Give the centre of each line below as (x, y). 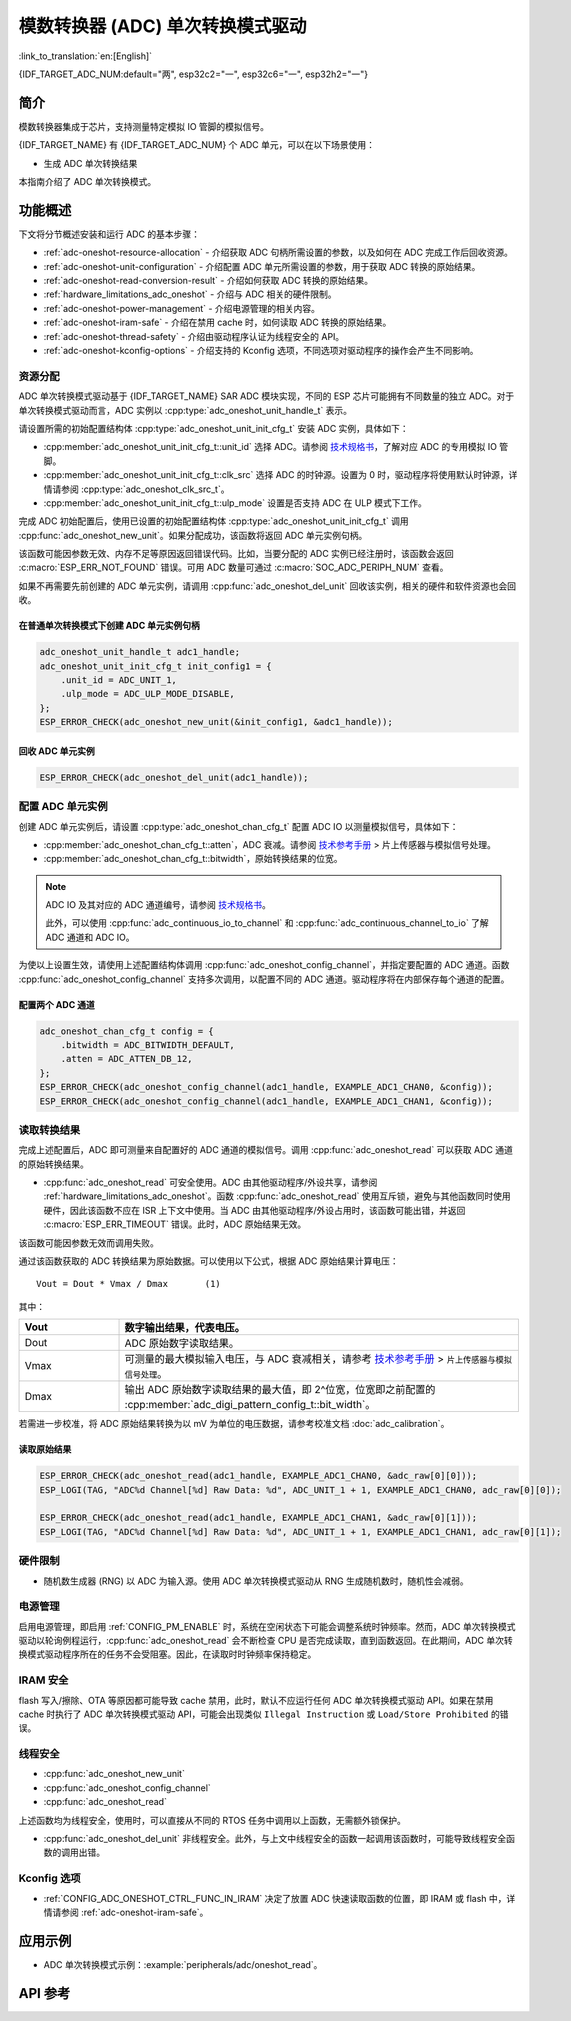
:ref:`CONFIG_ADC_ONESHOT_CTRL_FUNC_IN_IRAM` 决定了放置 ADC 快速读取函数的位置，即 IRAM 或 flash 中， (275, 1898)
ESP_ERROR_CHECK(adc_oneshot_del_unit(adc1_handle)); (174, 777)
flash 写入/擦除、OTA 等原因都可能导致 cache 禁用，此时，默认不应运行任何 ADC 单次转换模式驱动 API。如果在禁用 (256, 1700)
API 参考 (44, 1993)
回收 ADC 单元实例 (56, 751)
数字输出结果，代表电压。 (184, 1328)
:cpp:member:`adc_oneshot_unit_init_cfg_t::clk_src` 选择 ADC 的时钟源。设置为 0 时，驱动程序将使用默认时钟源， (276, 475)
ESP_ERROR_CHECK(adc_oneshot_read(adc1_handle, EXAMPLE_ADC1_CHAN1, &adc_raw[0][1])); (258, 1518)
